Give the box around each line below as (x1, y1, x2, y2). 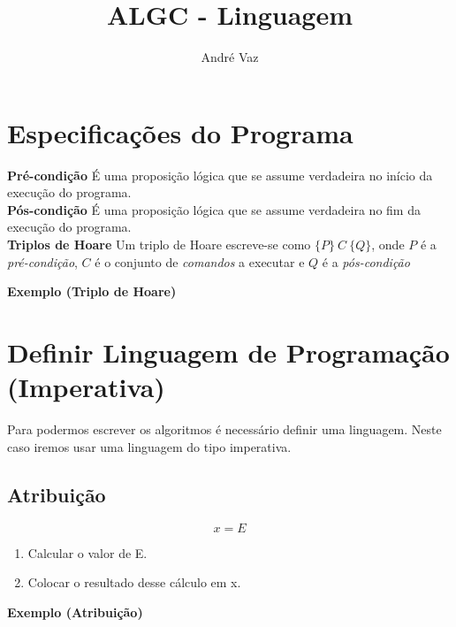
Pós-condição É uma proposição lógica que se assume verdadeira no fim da (7, 200, 421, 218)
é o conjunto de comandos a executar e (95, 252, 305, 271)
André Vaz (201, 48, 259, 66)
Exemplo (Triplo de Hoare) (7, 282, 177, 301)
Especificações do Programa (7, 114, 353, 150)
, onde (371, 235, 405, 254)
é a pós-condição (322, 252, 410, 271)
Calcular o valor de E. (27, 543, 148, 562)
